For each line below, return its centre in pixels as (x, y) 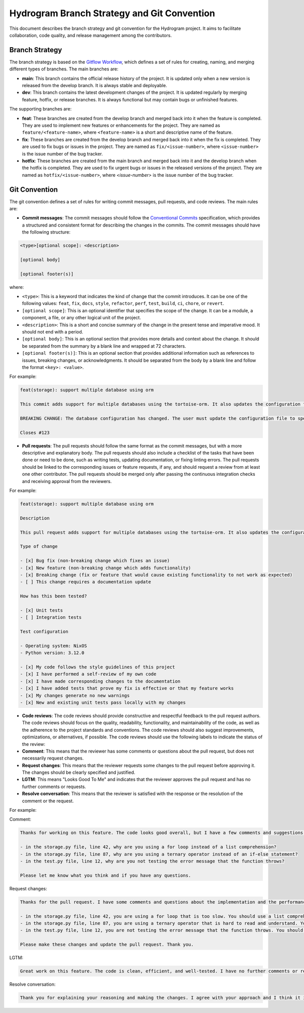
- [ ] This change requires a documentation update (86, 582)
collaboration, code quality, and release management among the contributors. (91, 35)
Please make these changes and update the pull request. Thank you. (107, 945)
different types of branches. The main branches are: (64, 69)
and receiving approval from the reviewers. (67, 481)
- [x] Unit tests (42, 610)
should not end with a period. (53, 332)
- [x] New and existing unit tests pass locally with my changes (103, 702)
